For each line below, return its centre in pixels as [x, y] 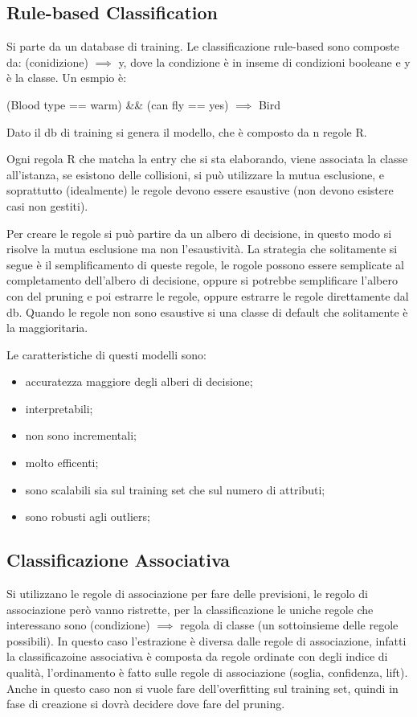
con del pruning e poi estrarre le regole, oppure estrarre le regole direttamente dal [208, 295]
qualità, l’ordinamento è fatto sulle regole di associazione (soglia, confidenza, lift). [207, 672]
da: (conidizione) [47, 61]
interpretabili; [59, 408]
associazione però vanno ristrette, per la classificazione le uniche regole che [190, 609]
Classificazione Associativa [119, 560]
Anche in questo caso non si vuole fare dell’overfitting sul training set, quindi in [202, 688]
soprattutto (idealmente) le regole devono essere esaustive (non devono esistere [200, 190]
